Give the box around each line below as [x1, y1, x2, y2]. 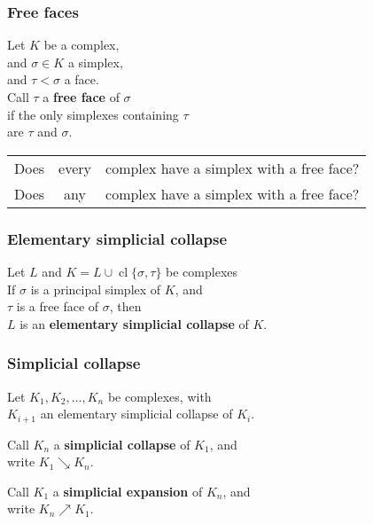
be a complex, [43, 35, 120, 54]
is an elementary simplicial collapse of [19, 314, 249, 332]
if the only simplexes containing [7, 105, 179, 123]
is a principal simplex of [30, 279, 161, 298]
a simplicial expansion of [52, 481, 203, 500]
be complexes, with [107, 387, 212, 405]
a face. [64, 70, 99, 89]
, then [109, 297, 142, 316]
